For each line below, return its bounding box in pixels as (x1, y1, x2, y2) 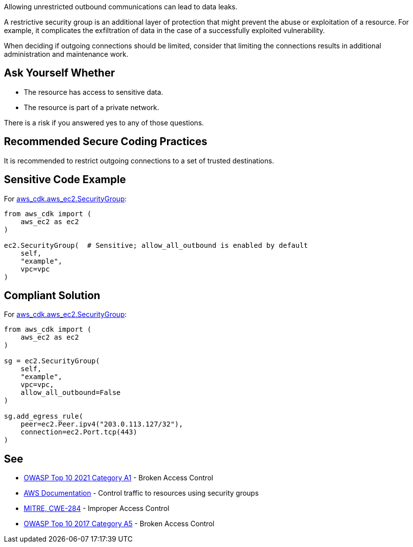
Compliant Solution (4, 289, 100, 302)
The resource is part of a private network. (24, 103, 160, 112)
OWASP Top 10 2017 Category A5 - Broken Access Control (24, 519, 214, 528)
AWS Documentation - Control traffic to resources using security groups (24, 489, 259, 498)
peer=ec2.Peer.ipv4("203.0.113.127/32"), (20, 420, 183, 429)
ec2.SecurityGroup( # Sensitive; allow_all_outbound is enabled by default (4, 241, 308, 249)
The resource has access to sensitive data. (24, 87, 164, 96)
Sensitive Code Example (4, 173, 126, 186)
